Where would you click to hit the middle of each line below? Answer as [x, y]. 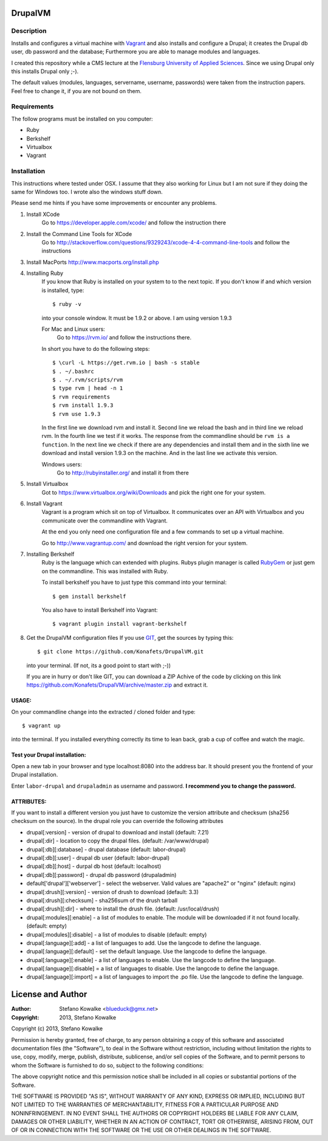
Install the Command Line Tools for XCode [79, 234]
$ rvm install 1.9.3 [83, 405]
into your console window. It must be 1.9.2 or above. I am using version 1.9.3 [137, 318]
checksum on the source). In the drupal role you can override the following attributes [118, 821]
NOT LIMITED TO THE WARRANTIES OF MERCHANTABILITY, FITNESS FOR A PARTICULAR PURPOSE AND [145, 1105]
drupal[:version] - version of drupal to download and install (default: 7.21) [118, 832]
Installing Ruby [45, 273]
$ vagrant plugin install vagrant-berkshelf [120, 624]
